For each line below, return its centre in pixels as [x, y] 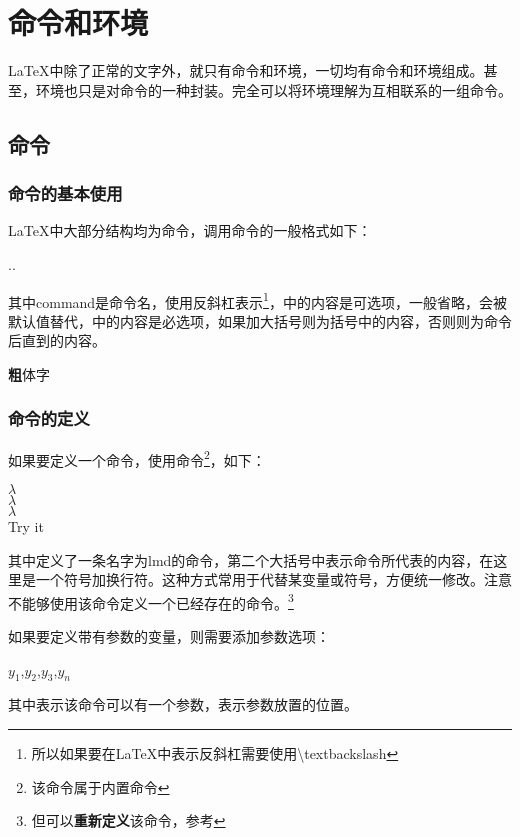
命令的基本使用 [65, 193]
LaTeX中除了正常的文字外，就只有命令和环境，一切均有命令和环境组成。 [246, 70]
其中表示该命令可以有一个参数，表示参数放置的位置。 [183, 704]
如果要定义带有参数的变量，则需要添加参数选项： [169, 636]
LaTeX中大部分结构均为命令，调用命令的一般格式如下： [190, 230]
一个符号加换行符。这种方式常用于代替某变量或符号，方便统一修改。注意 [273, 579]
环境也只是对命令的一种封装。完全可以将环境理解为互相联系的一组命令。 [273, 89]
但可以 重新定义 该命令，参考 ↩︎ [128, 820]
